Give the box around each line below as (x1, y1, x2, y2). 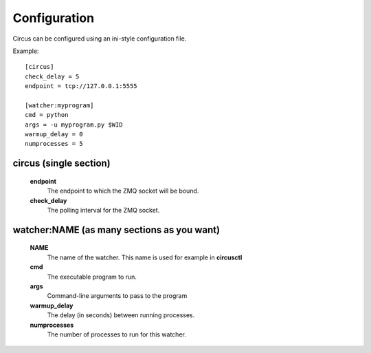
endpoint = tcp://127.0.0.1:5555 (25, 83, 137, 90)
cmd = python (25, 111, 69, 119)
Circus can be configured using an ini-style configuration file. (12, 34, 187, 43)
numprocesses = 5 (25, 140, 83, 148)
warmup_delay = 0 (25, 131, 83, 138)
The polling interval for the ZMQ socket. (47, 206, 160, 215)
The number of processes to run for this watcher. (47, 330, 187, 339)
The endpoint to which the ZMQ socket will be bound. (47, 186, 199, 195)
